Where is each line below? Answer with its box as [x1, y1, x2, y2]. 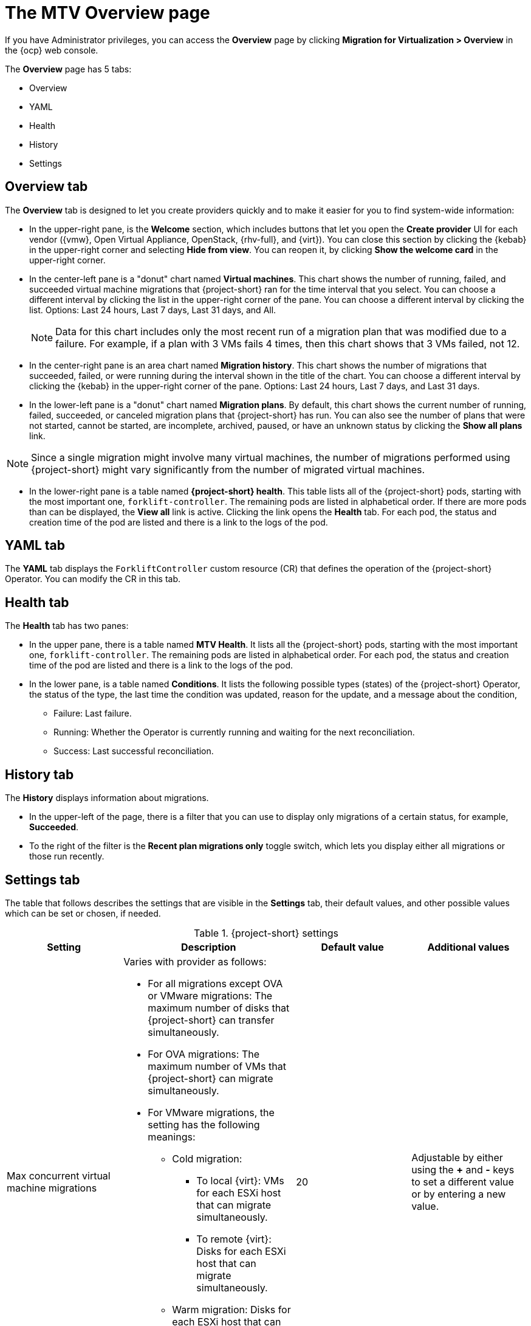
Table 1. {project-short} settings [193, 926, 338, 939]
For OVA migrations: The [148, 1047, 260, 1060]
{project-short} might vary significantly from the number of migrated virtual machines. [31, 463, 425, 476]
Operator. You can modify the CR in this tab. [5, 574, 181, 585]
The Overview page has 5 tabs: [5, 63, 132, 74]
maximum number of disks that [148, 1001, 290, 1014]
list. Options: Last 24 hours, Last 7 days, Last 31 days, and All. [29, 304, 276, 315]
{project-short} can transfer [148, 1013, 275, 1026]
